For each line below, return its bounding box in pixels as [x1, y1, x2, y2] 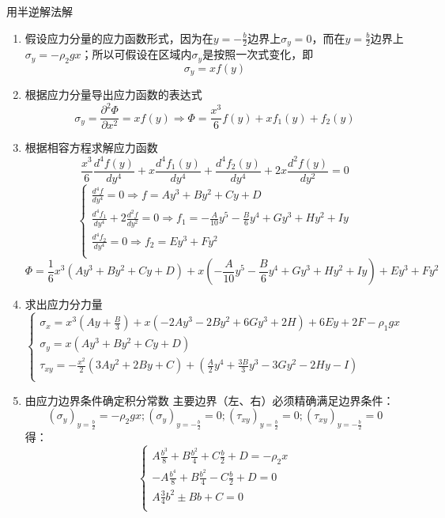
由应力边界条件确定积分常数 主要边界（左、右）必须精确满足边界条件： [25, 391, 394, 408]
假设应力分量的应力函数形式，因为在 [25, 29, 213, 46]
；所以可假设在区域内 [81, 46, 192, 62]
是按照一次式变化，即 [202, 46, 314, 62]
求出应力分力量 [25, 296, 103, 312]
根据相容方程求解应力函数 [25, 139, 158, 156]
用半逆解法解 [6, 3, 73, 19]
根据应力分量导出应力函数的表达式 [25, 86, 202, 103]
